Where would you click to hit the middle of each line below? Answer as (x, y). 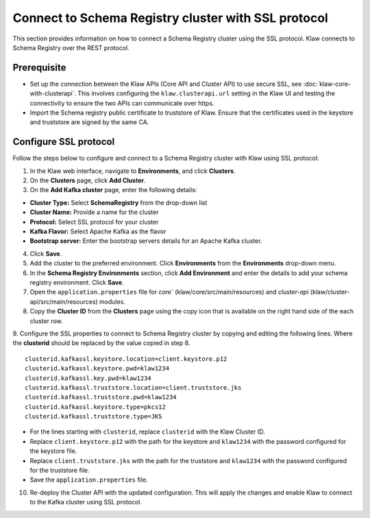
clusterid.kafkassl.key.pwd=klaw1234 (88, 378)
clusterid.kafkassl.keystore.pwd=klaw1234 (97, 368)
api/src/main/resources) (64, 301)
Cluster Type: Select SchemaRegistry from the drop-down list (119, 202)
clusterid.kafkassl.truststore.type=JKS (94, 416)
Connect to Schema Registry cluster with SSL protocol (170, 18)
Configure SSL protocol (64, 142)
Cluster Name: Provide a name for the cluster (94, 212)
